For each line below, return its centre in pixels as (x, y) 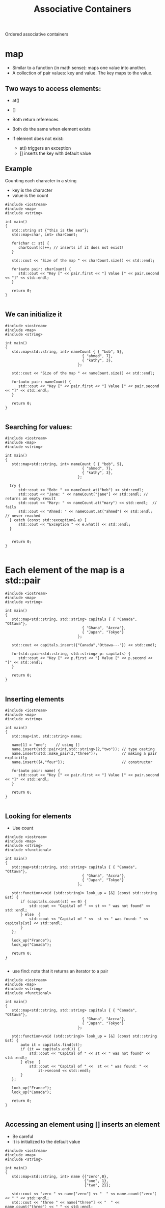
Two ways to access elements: (53, 88)
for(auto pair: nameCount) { (41, 382)
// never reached (23, 516)
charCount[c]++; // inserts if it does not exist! (71, 247)
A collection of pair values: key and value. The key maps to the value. (82, 73)
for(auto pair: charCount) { (41, 269)
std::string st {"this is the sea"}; (50, 230)
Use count (23, 828)
